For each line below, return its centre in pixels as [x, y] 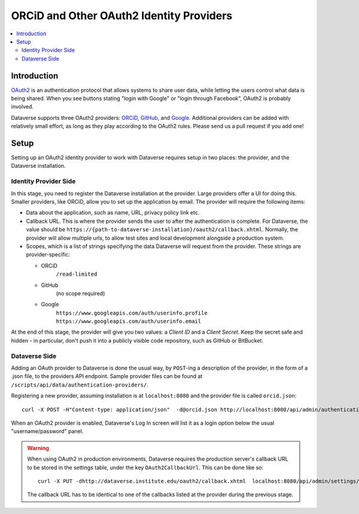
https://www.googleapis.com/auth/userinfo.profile [132, 313]
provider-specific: [48, 255]
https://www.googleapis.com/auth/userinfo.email [129, 321]
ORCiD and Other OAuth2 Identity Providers [122, 16]
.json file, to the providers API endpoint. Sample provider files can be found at [107, 376]
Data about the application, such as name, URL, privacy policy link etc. [113, 213]
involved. [22, 107]
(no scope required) [80, 293]
